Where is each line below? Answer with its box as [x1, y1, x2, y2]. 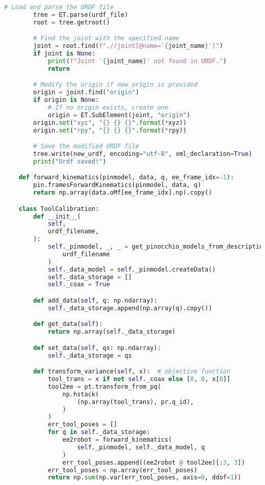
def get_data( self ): [33, 320, 103, 328]
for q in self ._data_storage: [47, 428, 150, 436]
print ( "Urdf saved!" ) [33, 157, 107, 165]
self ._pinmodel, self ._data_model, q [77, 443, 205, 451]
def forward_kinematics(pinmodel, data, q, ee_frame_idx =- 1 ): [18, 174, 234, 181]
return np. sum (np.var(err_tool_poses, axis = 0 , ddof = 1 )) [47, 474, 242, 481]
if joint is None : [33, 50, 96, 58]
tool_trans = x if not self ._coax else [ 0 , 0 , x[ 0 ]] [47, 375, 231, 383]
